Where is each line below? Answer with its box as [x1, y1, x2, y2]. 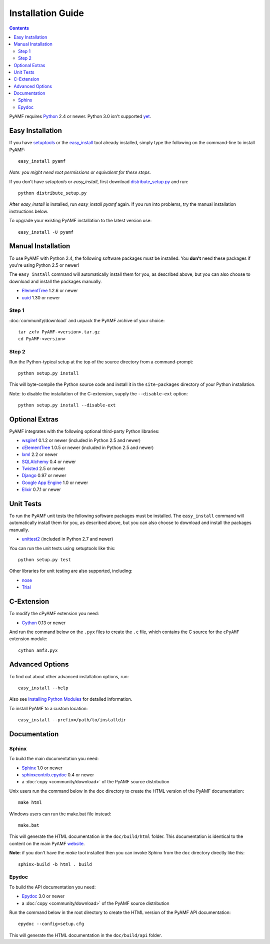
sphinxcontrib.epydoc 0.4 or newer [21, 772, 94, 778]
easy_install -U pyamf [18, 229, 74, 235]
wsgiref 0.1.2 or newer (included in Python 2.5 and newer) [21, 437, 141, 443]
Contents [9, 25, 29, 31]
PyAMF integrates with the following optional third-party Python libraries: [9, 428, 159, 434]
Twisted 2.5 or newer [21, 465, 65, 471]
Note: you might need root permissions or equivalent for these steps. [9, 169, 151, 175]
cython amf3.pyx [18, 647, 58, 653]
